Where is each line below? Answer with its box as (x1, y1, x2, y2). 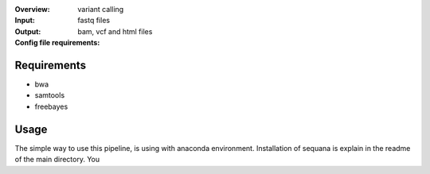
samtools (34, 91, 65, 100)
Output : (14, 26, 41, 36)
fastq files (77, 16, 111, 25)
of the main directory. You (14, 155, 100, 164)
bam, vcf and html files (77, 26, 153, 36)
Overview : (14, 5, 51, 14)
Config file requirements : (14, 38, 100, 48)
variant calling (77, 5, 124, 14)
